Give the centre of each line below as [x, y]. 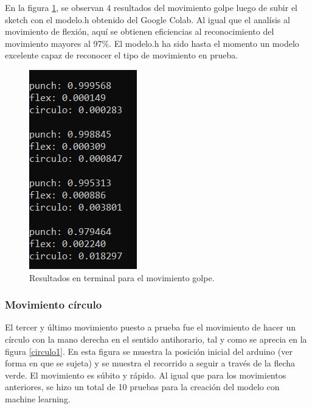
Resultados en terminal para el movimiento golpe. [122, 277]
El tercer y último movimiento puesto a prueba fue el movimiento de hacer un [150, 327]
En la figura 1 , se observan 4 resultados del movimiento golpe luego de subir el [151, 7]
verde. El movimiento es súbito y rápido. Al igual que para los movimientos [146, 375]
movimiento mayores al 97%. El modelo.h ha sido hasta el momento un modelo [152, 43]
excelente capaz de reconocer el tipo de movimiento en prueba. [122, 55]
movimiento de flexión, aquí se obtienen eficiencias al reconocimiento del [140, 31]
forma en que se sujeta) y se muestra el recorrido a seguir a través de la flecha [150, 363]
